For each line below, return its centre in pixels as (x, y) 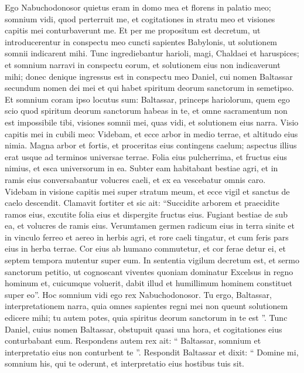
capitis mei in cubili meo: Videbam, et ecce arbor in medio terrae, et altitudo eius (151, 133)
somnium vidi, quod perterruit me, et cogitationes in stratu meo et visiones (140, 18)
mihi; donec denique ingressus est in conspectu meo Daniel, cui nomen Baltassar (149, 76)
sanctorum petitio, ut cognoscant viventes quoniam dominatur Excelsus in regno (149, 271)
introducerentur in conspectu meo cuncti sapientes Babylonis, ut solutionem (141, 41)
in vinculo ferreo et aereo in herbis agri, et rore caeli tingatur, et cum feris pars (147, 237)
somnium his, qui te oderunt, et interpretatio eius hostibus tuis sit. (125, 363)
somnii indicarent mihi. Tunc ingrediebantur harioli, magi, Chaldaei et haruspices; (152, 53)
